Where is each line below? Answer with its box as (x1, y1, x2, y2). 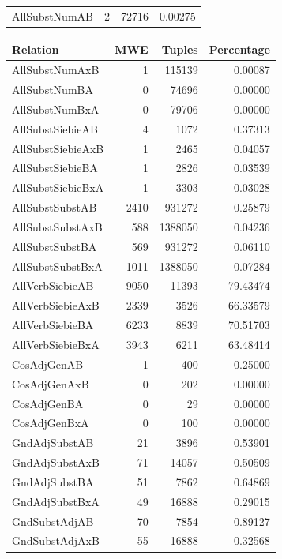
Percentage (209, 41, 270, 58)
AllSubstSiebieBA (12, 159, 98, 176)
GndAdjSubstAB (12, 434, 94, 451)
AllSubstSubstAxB (12, 218, 103, 234)
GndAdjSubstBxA (12, 493, 100, 509)
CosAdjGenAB (12, 355, 84, 372)
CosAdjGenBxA (12, 415, 89, 431)
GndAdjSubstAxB (12, 454, 100, 471)
